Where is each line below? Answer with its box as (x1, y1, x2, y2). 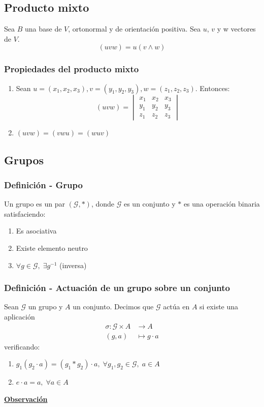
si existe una (200, 301, 239, 312)
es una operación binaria (183, 198, 260, 209)
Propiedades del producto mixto (4, 63, 139, 75)
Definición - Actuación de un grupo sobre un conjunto (4, 281, 230, 294)
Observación (4, 393, 48, 404)
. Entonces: (195, 82, 230, 93)
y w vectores (217, 23, 256, 34)
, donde (91, 198, 115, 209)
